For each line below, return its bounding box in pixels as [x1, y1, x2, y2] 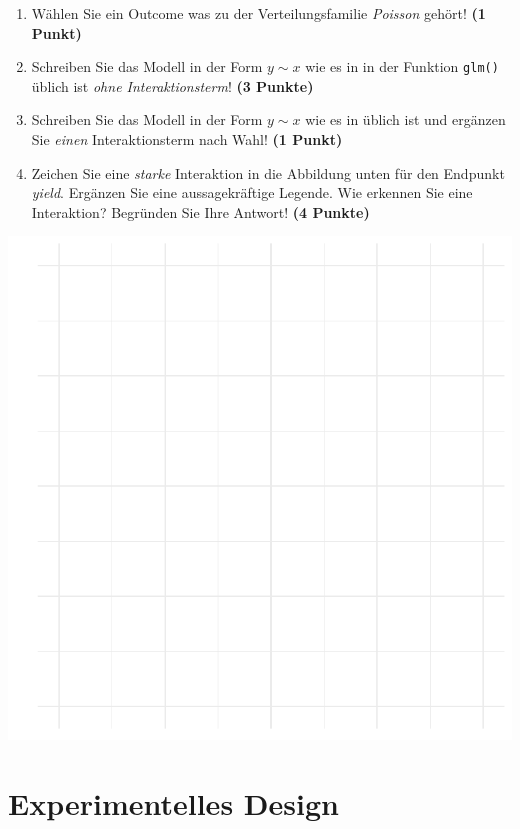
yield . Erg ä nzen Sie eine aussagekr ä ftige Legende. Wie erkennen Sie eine [31, 182, 473, 203]
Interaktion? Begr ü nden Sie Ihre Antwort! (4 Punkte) [31, 201, 370, 222]
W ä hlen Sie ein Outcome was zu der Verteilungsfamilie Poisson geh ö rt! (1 [31, 3, 486, 23]
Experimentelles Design [8, 783, 339, 824]
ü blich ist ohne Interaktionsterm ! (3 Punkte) [31, 75, 314, 96]
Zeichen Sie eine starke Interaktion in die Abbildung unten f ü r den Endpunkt [31, 162, 505, 183]
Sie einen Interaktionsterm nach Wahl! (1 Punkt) [31, 129, 343, 150]
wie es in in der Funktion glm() [305, 56, 499, 77]
